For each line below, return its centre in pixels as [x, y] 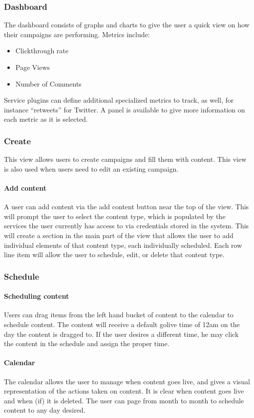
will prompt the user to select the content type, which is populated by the [115, 216]
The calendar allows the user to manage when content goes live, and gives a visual [127, 381]
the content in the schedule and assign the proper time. [87, 343]
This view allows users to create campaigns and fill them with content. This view [125, 159]
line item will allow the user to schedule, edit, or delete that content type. [114, 254]
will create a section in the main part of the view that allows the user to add [119, 235]
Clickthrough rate [42, 51]
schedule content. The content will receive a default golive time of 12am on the [122, 324]
